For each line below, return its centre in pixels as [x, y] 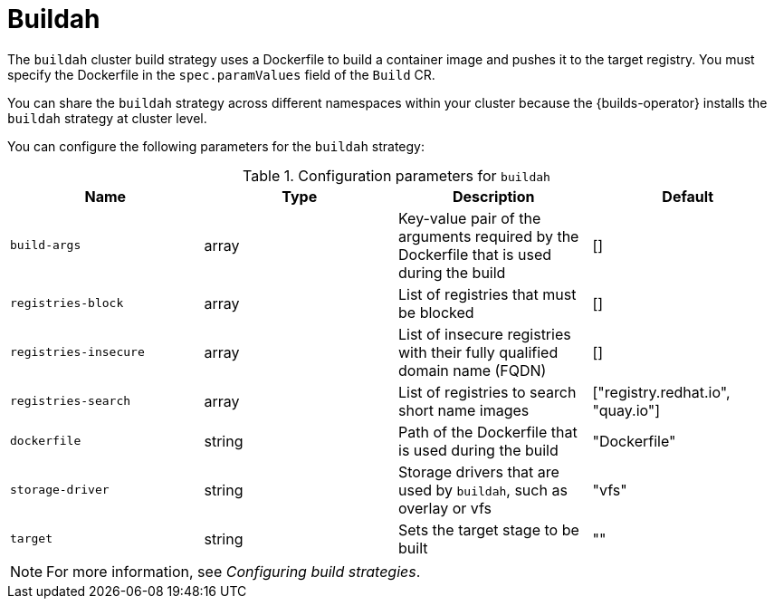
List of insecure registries [485, 334]
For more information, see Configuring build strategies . [234, 571]
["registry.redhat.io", [661, 392]
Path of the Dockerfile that [488, 432]
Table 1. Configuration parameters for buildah [397, 175]
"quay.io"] [626, 410]
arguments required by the [489, 236]
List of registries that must [487, 294]
